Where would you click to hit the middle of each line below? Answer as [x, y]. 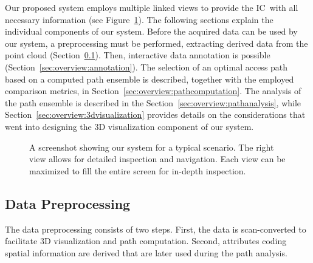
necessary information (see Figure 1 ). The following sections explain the [139, 19]
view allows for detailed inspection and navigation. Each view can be [157, 159]
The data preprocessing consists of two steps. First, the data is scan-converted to [156, 229]
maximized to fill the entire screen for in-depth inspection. [138, 170]
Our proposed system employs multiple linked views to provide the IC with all [152, 7]
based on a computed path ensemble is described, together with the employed [150, 79]
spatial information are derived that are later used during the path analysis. [146, 252]
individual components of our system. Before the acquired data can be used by [151, 31]
